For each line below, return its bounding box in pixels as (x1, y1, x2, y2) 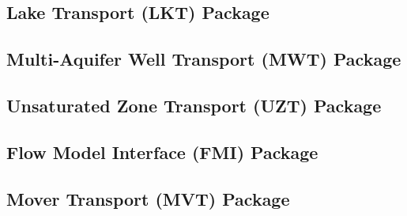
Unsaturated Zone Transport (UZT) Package (6, 93, 382, 117)
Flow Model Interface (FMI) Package (6, 139, 318, 164)
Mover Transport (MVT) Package (6, 186, 290, 210)
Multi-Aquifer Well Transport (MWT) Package (6, 47, 401, 71)
